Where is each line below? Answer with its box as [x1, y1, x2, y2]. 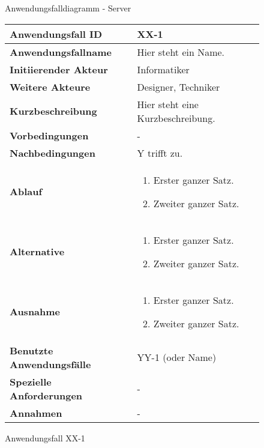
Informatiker [137, 62, 190, 76]
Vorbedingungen [10, 128, 89, 142]
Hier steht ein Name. [137, 44, 225, 59]
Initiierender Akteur [10, 62, 108, 76]
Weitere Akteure [10, 79, 91, 94]
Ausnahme [10, 304, 61, 319]
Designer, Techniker [137, 79, 220, 94]
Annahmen [10, 405, 62, 420]
